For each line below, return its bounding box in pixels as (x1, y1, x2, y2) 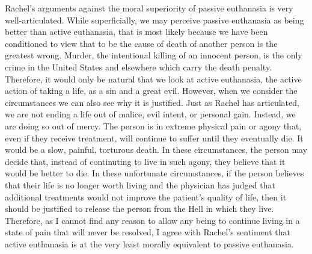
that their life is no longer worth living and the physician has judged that (5, 178, 275, 191)
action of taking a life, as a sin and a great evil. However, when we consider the (5, 84, 298, 97)
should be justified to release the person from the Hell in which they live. (5, 202, 274, 215)
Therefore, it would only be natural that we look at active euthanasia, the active (5, 72, 302, 85)
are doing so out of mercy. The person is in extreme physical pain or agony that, (5, 119, 302, 132)
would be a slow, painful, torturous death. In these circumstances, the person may (5, 143, 308, 156)
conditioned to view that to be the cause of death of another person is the (5, 37, 278, 49)
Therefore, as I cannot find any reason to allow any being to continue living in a (5, 214, 300, 226)
